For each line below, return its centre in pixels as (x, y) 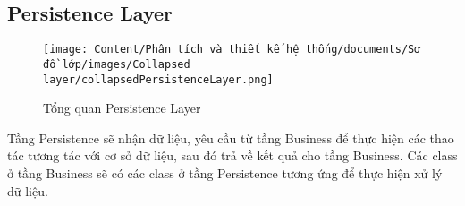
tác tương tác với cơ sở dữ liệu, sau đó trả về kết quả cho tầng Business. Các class (232, 155)
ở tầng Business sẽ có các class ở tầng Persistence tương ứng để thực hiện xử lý (225, 172)
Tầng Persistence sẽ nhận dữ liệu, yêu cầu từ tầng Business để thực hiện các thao (231, 137)
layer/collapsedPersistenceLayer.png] (158, 79)
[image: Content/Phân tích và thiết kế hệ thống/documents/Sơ (232, 50)
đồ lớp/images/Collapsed (117, 64)
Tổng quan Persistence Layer (122, 108)
